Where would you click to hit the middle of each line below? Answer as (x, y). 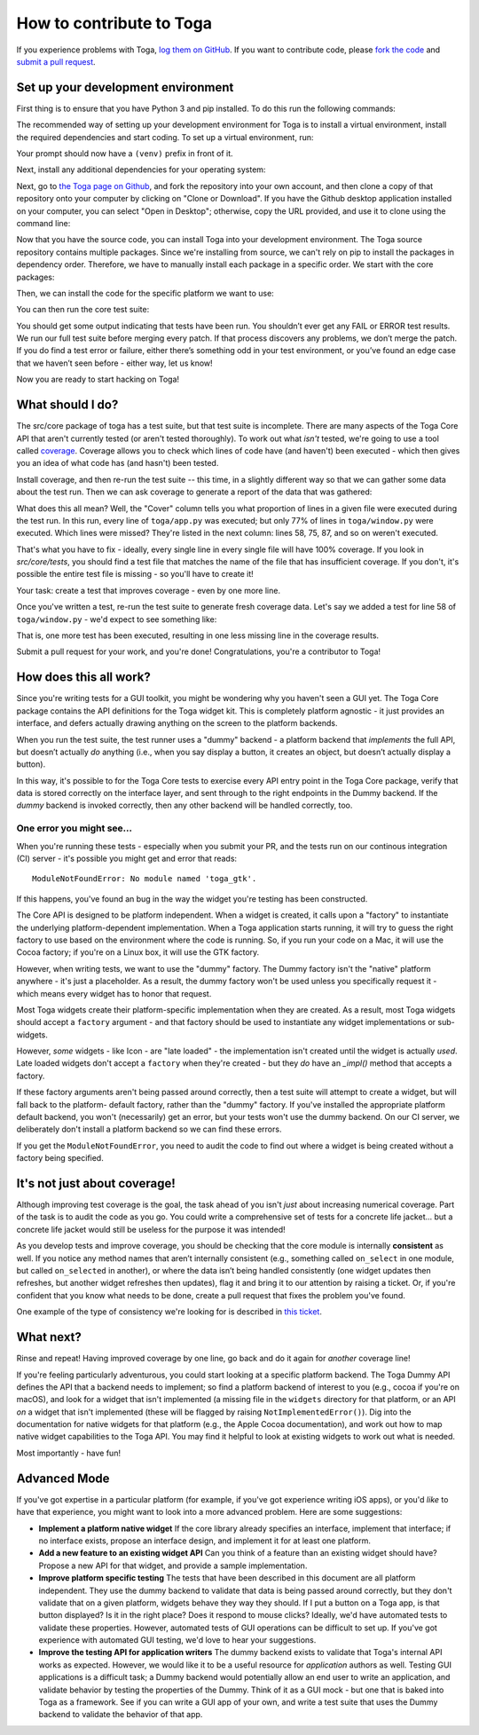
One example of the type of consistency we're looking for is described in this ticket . (169, 1312)
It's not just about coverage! (96, 1183)
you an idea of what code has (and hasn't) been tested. (118, 463)
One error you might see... (75, 828)
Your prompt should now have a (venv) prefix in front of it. (125, 154)
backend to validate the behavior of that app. (121, 1715)
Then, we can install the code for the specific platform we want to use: (145, 293)
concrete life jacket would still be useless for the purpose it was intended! (151, 1229)
